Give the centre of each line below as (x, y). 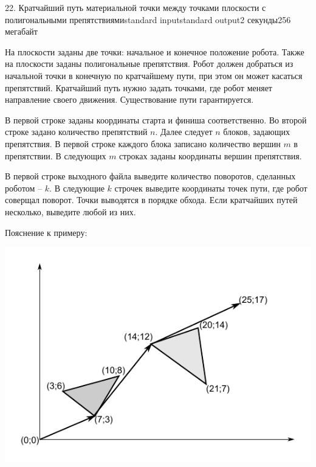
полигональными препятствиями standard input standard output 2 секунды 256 (148, 19)
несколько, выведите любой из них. (70, 211)
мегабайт (21, 31)
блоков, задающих (257, 132)
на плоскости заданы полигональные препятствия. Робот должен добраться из (149, 64)
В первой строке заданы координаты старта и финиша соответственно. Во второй (156, 119)
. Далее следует (184, 132)
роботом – (24, 188)
